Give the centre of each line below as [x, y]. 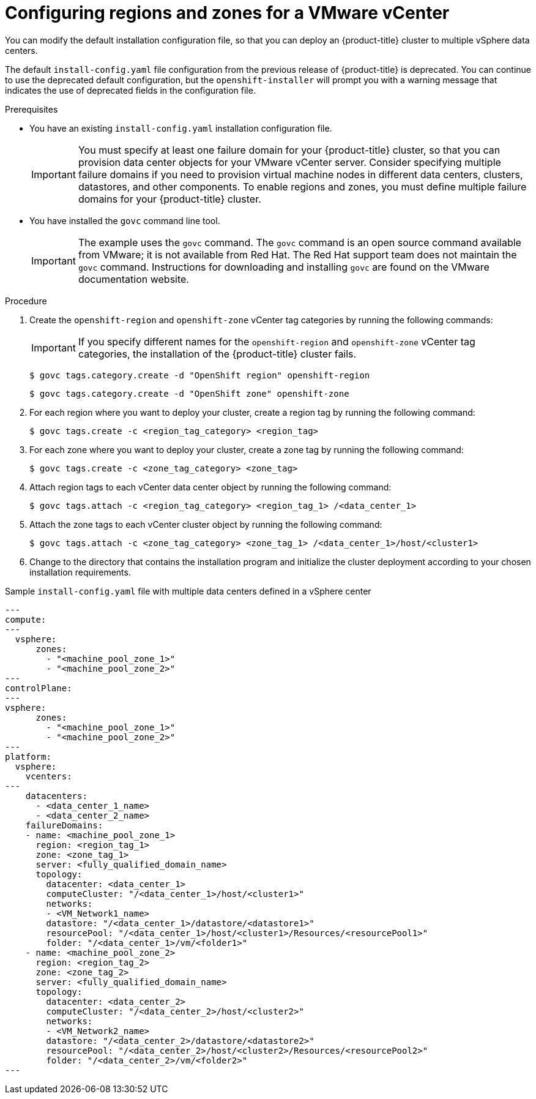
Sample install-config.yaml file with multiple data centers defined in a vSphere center [188, 591]
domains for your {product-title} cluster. [169, 199]
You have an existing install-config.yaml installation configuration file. [181, 128]
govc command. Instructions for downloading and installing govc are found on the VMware [284, 267]
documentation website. [133, 279]
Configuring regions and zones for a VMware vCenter [227, 13]
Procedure [26, 301]
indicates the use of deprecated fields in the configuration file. [130, 90]
